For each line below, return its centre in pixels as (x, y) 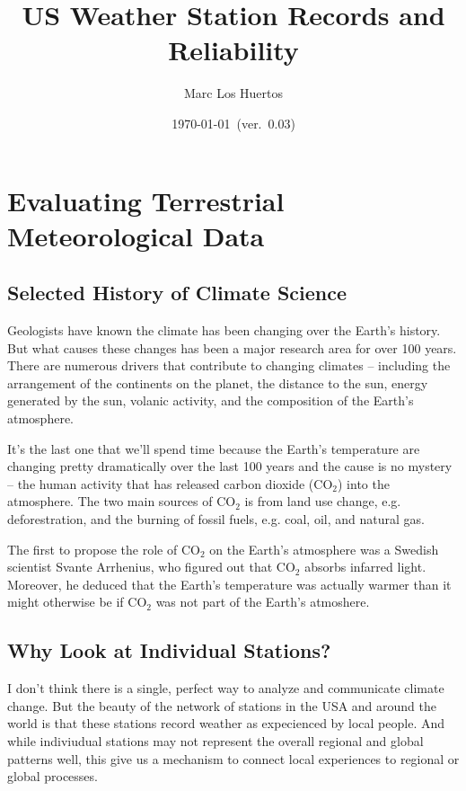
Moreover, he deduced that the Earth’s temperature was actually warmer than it (229, 584)
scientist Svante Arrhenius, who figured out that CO (151, 567)
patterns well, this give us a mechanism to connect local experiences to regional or (233, 758)
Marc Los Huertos (233, 93)
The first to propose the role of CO (104, 549)
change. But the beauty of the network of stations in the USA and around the (222, 705)
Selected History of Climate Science (177, 293)
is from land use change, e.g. (323, 501)
